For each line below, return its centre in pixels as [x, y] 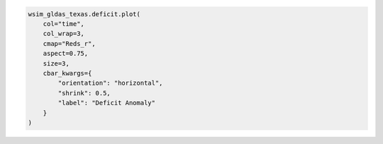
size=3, [56, 63]
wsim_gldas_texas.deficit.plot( [84, 14]
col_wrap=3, [64, 34]
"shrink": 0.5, [84, 93]
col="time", [64, 24]
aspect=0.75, [66, 54]
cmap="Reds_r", [69, 43]
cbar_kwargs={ [67, 73]
